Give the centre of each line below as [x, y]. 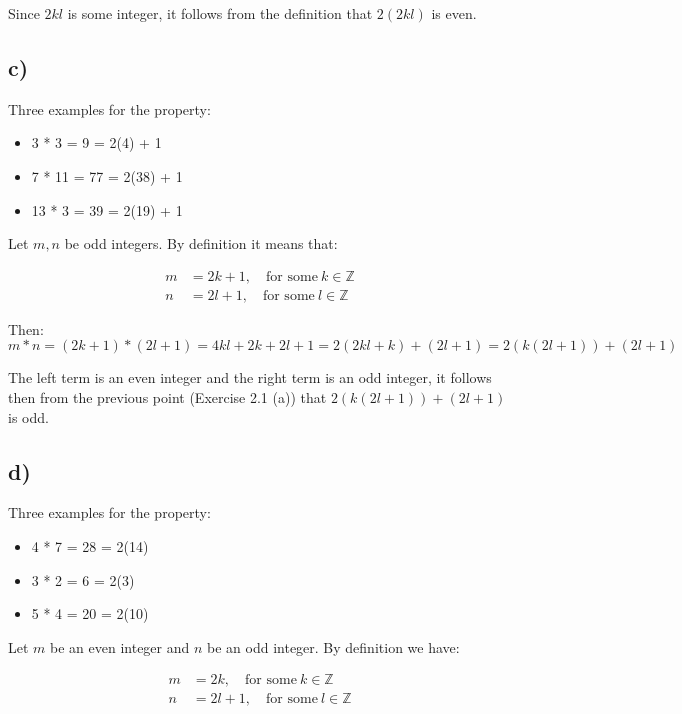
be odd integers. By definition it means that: [201, 243]
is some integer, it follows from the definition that [220, 13]
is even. [454, 13]
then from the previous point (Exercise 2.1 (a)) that [167, 397]
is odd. [28, 416]
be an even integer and [120, 646]
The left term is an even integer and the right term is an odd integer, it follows [250, 377]
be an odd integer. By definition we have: [333, 646]
